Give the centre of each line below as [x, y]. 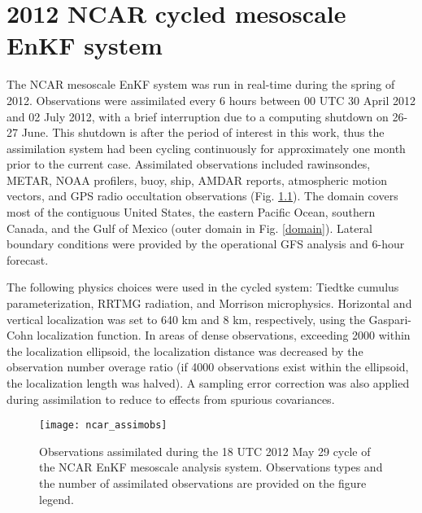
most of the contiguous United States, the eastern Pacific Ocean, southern [191, 212]
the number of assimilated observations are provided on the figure [203, 483]
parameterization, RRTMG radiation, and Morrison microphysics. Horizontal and [209, 303]
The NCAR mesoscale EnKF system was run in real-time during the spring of [201, 84]
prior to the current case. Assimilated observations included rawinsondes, [189, 164]
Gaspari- [390, 319]
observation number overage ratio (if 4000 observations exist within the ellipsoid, [208, 367]
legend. [57, 499]
